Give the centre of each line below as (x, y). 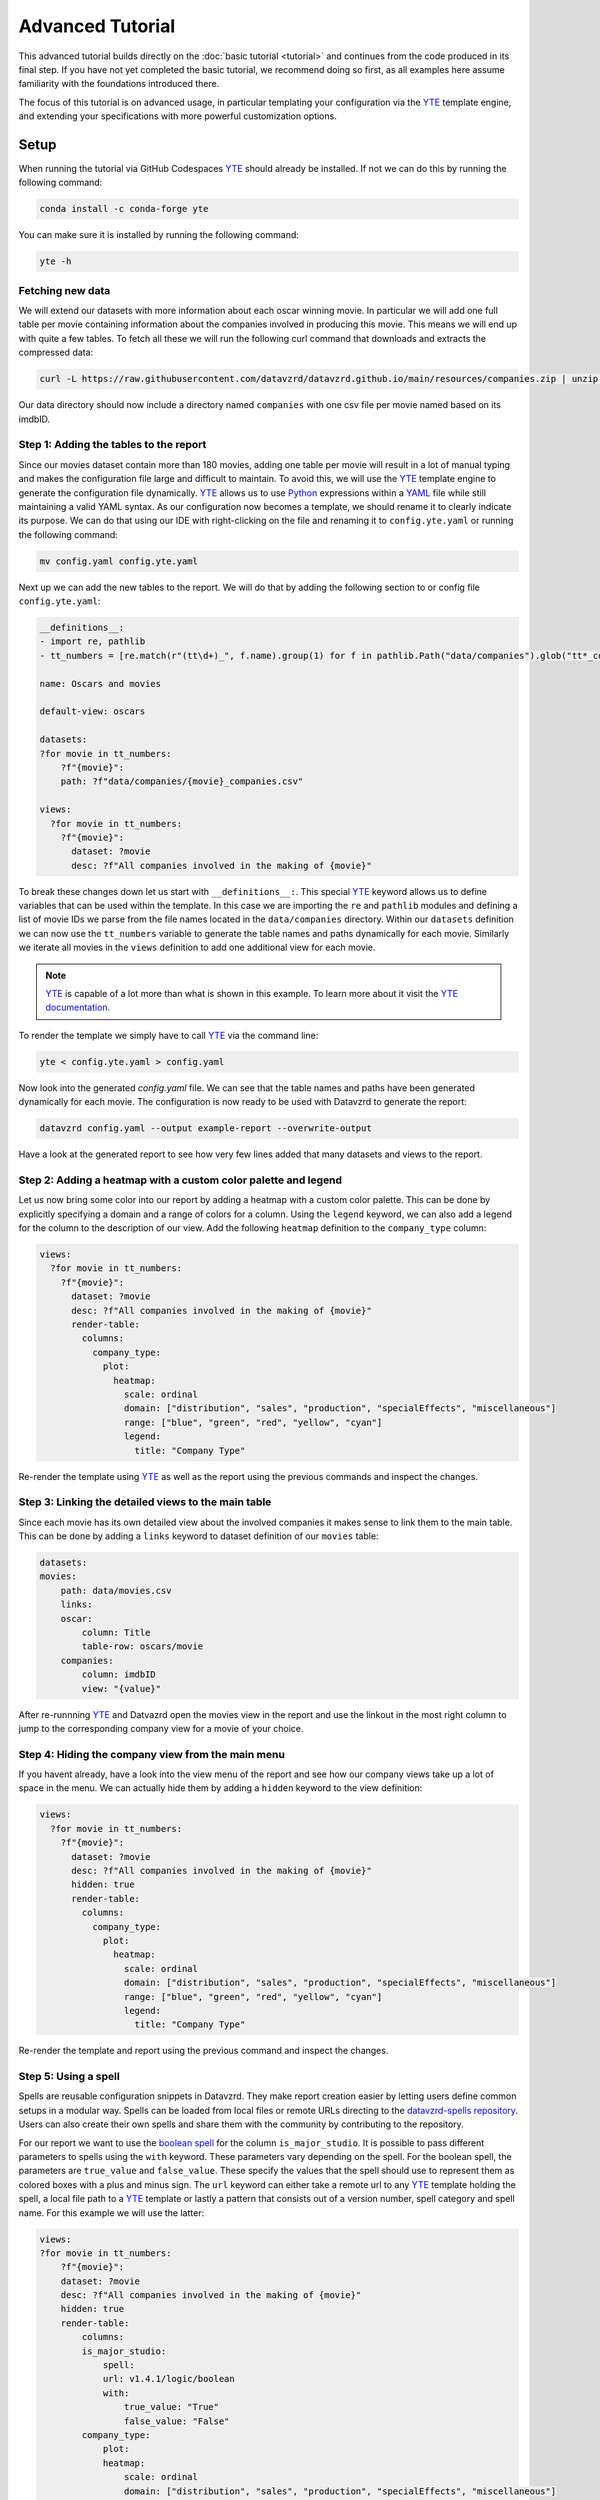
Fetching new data (64, 290)
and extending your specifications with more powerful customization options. (177, 116)
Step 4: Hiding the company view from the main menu (151, 1754)
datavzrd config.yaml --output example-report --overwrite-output (205, 1128)
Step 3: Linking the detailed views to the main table (145, 1502)
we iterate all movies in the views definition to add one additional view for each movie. (197, 947)
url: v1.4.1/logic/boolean (168, 2379)
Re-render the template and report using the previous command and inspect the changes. (203, 2051)
